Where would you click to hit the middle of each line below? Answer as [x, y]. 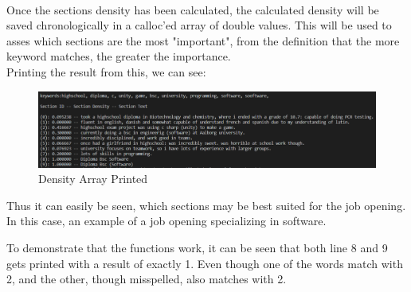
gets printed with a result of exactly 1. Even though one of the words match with [205, 263]
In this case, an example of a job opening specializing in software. [166, 221]
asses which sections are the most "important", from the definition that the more [203, 40]
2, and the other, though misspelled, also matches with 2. [147, 279]
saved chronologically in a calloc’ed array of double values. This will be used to [199, 25]
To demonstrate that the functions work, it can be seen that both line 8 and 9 [197, 247]
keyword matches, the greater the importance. [119, 56]
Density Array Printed [93, 179]
